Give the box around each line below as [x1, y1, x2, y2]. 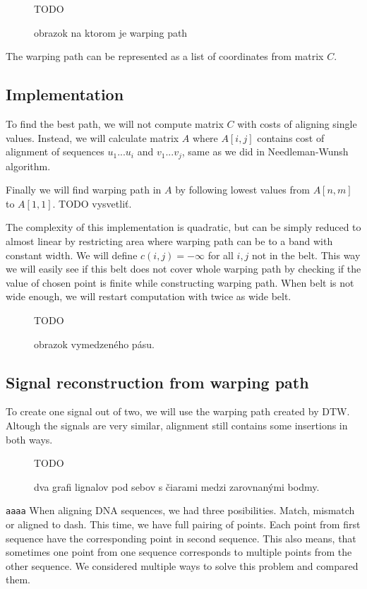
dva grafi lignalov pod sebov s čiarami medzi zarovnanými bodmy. [34, 479, 320, 494]
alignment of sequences [6, 144, 104, 159]
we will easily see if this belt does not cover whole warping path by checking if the [6, 261, 361, 276]
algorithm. [6, 158, 51, 173]
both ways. [6, 432, 53, 446]
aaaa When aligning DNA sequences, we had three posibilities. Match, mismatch [6, 503, 355, 518]
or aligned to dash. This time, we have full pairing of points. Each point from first [6, 516, 361, 531]
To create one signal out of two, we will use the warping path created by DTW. [6, 404, 350, 419]
